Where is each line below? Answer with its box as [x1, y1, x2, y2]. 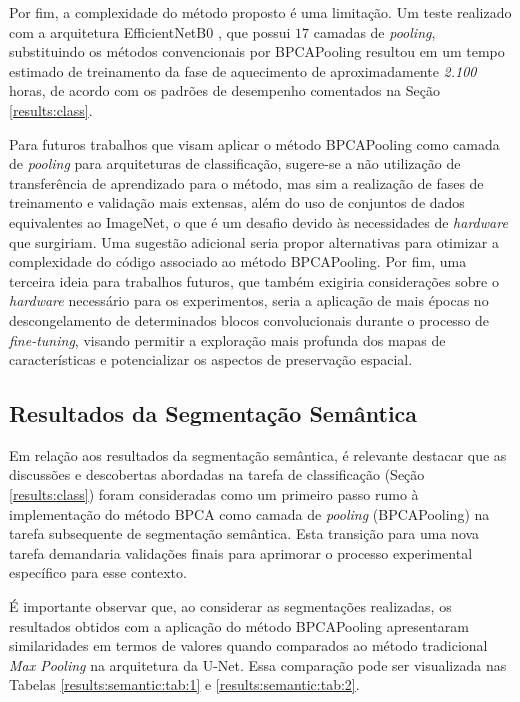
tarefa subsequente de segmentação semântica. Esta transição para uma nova [9, 523, 480, 544]
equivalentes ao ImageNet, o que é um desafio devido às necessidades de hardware [9, 211, 508, 232]
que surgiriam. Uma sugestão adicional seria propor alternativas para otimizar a [9, 231, 499, 252]
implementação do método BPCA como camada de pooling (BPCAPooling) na [9, 503, 490, 524]
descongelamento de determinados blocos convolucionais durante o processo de [9, 309, 490, 330]
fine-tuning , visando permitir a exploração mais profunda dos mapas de [9, 329, 446, 350]
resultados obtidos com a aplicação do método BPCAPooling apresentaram [9, 615, 469, 636]
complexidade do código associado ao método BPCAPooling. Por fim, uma [9, 251, 467, 272]
